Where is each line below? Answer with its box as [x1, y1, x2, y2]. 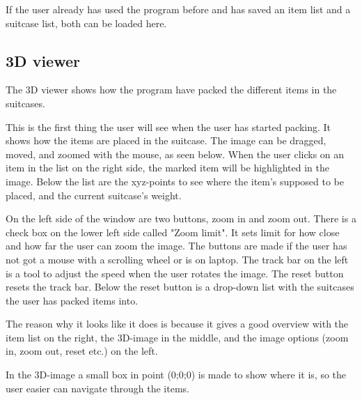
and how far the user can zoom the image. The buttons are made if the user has [6, 238, 347, 253]
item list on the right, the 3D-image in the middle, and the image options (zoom [6, 330, 349, 344]
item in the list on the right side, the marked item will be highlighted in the [6, 160, 329, 175]
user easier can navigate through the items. [6, 380, 189, 395]
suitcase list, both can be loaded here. [6, 15, 167, 30]
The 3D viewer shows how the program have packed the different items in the [6, 82, 337, 97]
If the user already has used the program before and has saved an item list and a [6, 2, 351, 16]
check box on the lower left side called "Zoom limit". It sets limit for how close [6, 224, 340, 239]
